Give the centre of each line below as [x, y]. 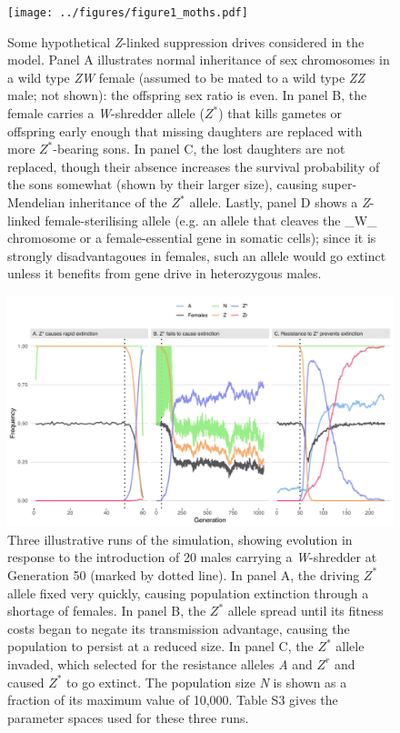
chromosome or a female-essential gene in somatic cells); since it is [192, 238]
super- [340, 184]
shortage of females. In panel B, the [107, 611]
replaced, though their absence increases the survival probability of [194, 166]
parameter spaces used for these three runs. [128, 717]
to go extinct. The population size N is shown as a [207, 682]
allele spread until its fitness [305, 611]
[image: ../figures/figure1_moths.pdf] [128, 13]
